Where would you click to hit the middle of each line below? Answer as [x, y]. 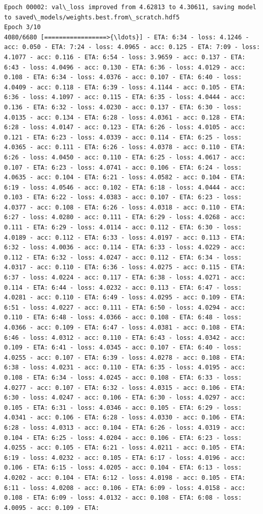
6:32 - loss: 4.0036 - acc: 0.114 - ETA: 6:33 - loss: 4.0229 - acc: [125, 248]
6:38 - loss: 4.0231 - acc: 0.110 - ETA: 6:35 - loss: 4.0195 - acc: [125, 368]
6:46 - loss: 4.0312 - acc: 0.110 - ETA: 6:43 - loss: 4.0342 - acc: [125, 337]
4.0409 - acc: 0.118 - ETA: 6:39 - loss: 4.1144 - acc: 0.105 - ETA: [125, 87]
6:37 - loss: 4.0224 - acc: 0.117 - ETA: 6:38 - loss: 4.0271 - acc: [125, 278]
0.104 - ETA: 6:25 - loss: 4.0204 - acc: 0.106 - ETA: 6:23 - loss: [123, 438]
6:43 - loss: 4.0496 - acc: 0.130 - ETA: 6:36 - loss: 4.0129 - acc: [125, 67]
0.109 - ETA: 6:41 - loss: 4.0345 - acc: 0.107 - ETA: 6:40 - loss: [123, 348]
